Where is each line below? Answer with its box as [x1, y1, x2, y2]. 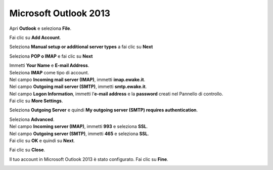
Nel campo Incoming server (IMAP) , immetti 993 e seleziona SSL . [9, 123, 148, 130]
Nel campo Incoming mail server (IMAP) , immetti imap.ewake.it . [9, 76, 146, 82]
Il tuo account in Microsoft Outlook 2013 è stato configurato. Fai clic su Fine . [9, 156, 169, 162]
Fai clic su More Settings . [9, 98, 63, 104]
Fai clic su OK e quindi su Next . [9, 138, 75, 144]
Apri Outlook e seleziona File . [9, 25, 72, 31]
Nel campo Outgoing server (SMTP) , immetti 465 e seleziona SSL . [9, 131, 149, 137]
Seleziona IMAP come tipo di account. [9, 69, 89, 75]
